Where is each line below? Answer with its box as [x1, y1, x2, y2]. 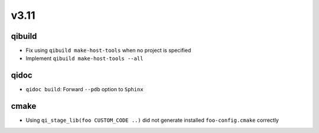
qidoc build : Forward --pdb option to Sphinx [25, 86, 144, 93]
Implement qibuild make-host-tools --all [25, 55, 144, 62]
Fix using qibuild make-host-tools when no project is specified [25, 47, 191, 54]
